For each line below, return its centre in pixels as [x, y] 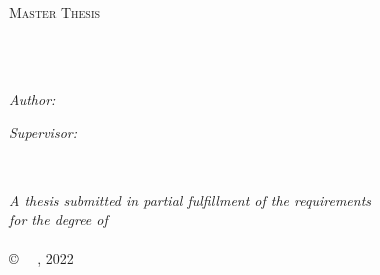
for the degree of [58, 219]
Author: [32, 98]
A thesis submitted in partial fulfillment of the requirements [190, 199]
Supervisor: [43, 132]
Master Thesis [55, 12]
